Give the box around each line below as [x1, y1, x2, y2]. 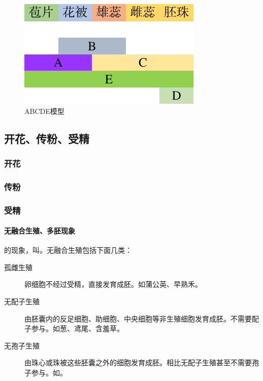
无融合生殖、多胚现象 [4, 225, 75, 236]
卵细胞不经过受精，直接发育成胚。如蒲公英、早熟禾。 [24, 279, 202, 289]
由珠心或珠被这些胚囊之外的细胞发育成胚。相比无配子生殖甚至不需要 [24, 357, 252, 368]
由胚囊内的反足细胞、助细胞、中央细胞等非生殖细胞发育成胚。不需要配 [24, 313, 259, 324]
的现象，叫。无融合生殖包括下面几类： [4, 245, 132, 255]
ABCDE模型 [24, 105, 64, 116]
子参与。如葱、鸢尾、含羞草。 [24, 323, 124, 334]
